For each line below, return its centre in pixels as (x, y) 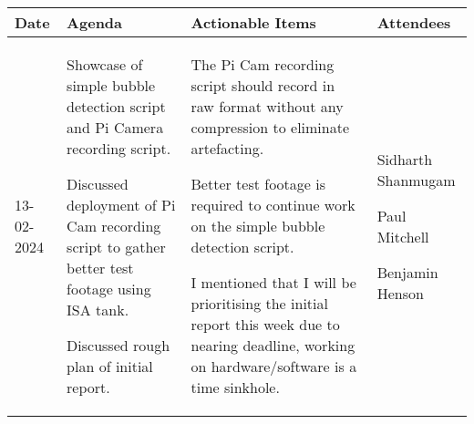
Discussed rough (118, 345)
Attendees (414, 22)
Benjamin (407, 272)
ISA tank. (98, 310)
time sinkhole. (235, 387)
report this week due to (265, 324)
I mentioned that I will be (273, 282)
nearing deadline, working (273, 345)
